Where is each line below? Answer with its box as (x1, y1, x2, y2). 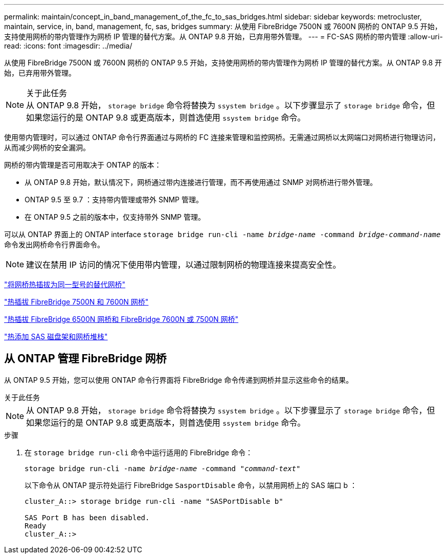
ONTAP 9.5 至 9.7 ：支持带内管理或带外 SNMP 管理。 (25, 195, 203, 204)
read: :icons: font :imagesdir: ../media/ (4, 41, 132, 50)
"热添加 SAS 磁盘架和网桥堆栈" (4, 332, 108, 341)
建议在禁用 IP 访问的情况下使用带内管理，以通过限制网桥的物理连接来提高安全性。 (26, 260, 341, 270)
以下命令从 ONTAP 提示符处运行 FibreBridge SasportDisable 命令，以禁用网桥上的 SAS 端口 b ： (25, 480, 357, 490)
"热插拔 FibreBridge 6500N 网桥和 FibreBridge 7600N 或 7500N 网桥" (4, 315, 239, 323)
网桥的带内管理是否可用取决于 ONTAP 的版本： (4, 160, 162, 169)
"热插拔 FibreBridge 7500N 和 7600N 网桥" (4, 297, 149, 306)
